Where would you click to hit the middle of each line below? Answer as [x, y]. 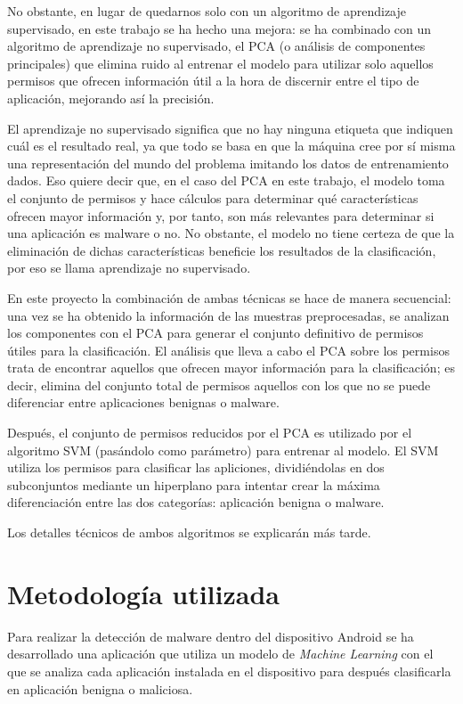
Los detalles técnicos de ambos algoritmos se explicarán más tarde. [189, 532]
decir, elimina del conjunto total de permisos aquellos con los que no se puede [219, 385]
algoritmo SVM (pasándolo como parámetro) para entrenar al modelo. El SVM [223, 450]
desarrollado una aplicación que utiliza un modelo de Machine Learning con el [220, 654]
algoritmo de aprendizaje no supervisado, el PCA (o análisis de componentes [216, 46]
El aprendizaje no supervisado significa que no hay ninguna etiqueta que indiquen [230, 128]
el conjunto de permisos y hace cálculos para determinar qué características [213, 197]
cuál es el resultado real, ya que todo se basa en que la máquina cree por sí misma [231, 146]
